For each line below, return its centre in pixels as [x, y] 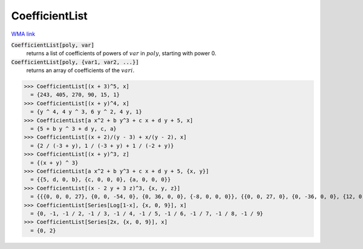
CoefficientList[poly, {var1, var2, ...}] [75, 62]
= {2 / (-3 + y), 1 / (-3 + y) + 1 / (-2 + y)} [102, 146]
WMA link [23, 34]
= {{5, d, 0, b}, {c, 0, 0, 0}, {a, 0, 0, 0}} [101, 180]
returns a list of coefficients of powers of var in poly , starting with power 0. [121, 53]
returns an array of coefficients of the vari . [80, 70]
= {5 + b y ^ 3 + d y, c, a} [74, 129]
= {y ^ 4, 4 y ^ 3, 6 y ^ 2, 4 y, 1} [86, 112]
